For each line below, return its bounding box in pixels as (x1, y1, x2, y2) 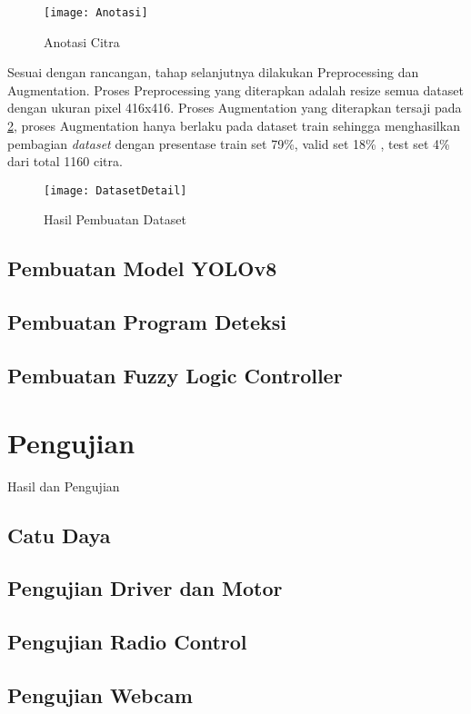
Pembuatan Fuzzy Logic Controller (7, 362, 343, 390)
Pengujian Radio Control (7, 628, 247, 656)
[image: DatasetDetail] (44, 183, 187, 197)
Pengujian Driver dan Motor (7, 574, 283, 602)
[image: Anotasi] (44, 6, 148, 19)
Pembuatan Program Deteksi (7, 308, 286, 336)
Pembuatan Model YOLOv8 (7, 254, 277, 283)
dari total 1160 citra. (7, 152, 123, 171)
